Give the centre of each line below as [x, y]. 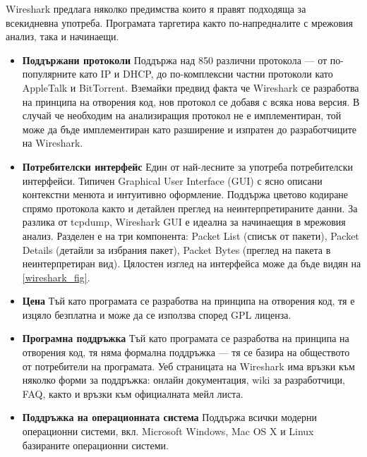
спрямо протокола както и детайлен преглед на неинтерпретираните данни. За [190, 208]
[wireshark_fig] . [56, 277]
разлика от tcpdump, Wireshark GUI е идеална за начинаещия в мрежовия [184, 222]
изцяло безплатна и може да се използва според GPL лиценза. [157, 314]
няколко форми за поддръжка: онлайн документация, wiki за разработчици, [183, 380]
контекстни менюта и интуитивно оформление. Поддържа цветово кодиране [185, 194]
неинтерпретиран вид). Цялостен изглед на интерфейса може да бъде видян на [192, 263]
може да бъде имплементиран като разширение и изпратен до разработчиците [189, 129]
